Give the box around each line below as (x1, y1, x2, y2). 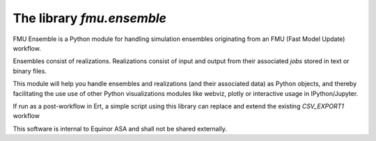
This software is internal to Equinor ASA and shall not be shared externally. (13, 124, 228, 133)
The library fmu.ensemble (13, 10, 167, 26)
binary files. (13, 67, 47, 75)
